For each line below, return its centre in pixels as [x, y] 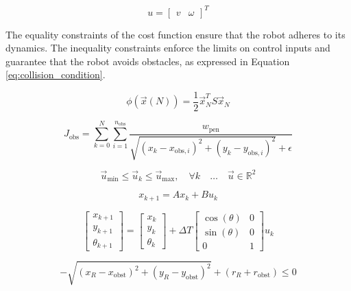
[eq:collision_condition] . [56, 74]
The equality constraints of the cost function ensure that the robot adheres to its [175, 34]
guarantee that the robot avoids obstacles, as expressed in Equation [148, 61]
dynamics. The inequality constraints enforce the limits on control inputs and [168, 48]
